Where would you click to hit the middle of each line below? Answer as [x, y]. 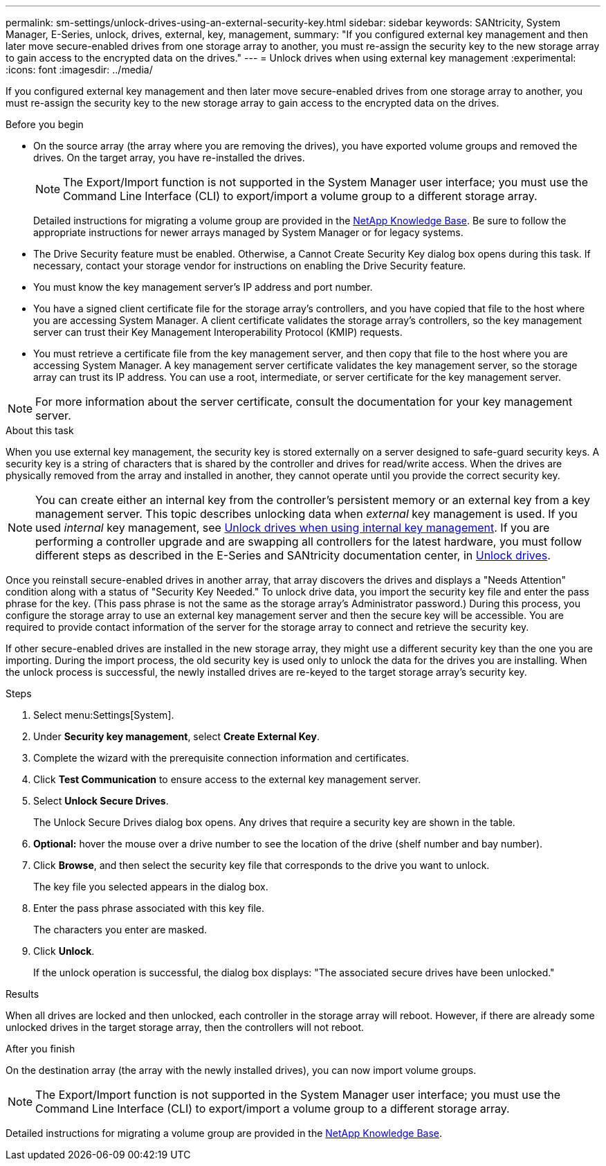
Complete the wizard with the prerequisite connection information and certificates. [221, 758]
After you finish [40, 1049]
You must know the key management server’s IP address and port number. [203, 287]
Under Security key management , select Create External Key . [176, 736]
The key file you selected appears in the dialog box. [151, 887]
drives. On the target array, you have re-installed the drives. [169, 158]
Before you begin [45, 124]
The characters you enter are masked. [120, 930]
